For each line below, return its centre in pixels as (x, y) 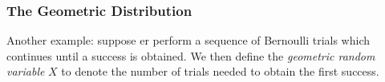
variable (26, 71)
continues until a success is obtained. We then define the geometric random (191, 55)
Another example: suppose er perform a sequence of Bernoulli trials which (188, 40)
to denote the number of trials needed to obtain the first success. (220, 71)
